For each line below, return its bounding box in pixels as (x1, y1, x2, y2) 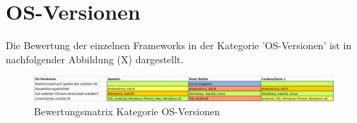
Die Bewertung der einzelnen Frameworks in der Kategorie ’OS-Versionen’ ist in (6, 38, 352, 53)
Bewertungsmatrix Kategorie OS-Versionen (34, 103, 221, 118)
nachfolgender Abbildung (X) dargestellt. (6, 51, 184, 66)
